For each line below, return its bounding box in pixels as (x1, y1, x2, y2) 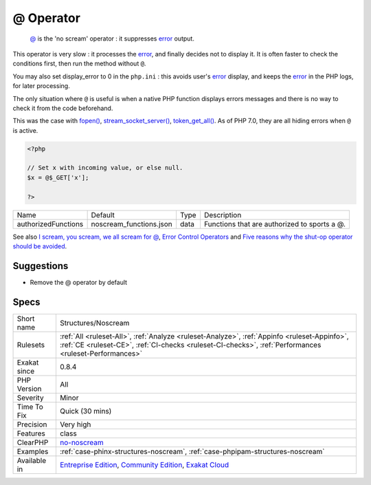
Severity (16, 393, 44, 402)
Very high (59, 420, 91, 429)
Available (16, 455, 47, 465)
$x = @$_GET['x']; (27, 173, 89, 182)
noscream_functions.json (91, 219, 173, 228)
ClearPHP (16, 438, 49, 447)
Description (203, 210, 242, 219)
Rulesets (16, 340, 45, 349)
